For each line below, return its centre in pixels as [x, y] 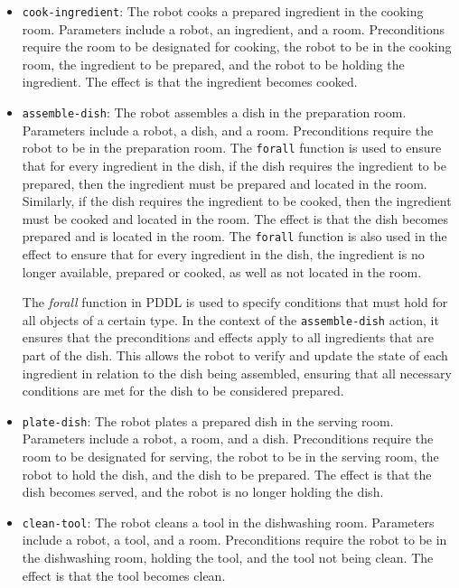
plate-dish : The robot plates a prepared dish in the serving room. [208, 420]
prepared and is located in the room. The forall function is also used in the [234, 236]
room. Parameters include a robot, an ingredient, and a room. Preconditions [233, 28]
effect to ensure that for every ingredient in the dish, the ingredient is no [223, 253]
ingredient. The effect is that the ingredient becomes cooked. [190, 82]
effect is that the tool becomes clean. [124, 575]
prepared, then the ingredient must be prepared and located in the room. [225, 183]
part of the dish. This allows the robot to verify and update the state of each [235, 355]
